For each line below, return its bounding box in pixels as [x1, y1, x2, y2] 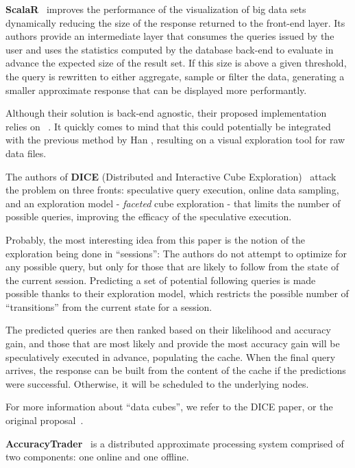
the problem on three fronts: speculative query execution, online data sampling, [5, 183, 339, 197]
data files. [5, 145, 47, 160]
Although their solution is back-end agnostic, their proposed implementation [5, 106, 327, 120]
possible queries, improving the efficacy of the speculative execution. [5, 209, 292, 224]
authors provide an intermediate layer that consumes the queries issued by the [5, 29, 334, 43]
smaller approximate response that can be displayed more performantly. [5, 82, 307, 97]
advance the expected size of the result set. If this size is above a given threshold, [5, 56, 347, 70]
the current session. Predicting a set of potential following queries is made [5, 272, 316, 287]
